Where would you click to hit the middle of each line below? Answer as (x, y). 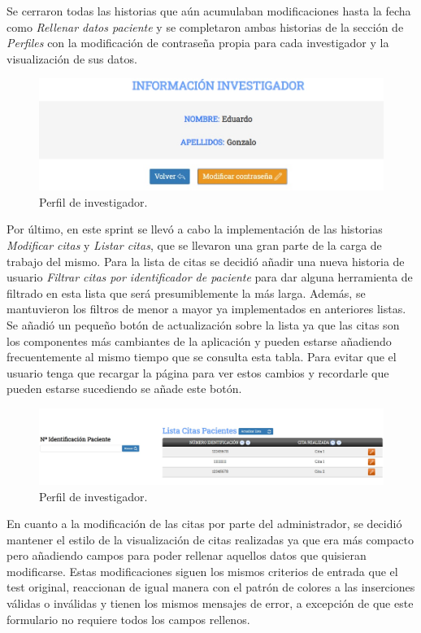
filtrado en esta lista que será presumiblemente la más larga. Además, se (186, 292)
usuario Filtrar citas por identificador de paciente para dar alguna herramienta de (210, 277)
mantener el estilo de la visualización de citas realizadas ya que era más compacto (210, 539)
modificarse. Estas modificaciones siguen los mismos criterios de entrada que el (202, 571)
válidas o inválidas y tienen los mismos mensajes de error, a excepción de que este (210, 603)
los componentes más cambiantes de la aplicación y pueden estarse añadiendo (199, 341)
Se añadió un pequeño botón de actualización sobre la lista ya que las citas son (203, 324)
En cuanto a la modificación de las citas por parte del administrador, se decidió (204, 524)
